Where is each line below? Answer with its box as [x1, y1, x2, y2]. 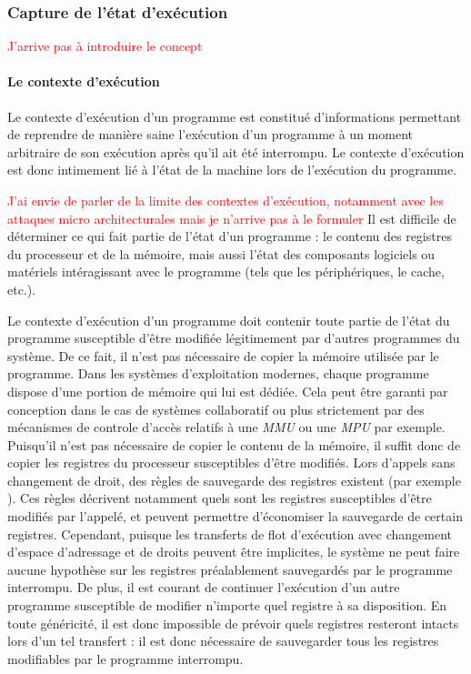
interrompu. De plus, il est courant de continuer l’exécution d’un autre [7, 578, 400, 597]
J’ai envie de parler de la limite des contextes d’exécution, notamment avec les [7, 190, 444, 209]
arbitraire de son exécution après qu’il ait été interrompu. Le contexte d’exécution [7, 142, 465, 161]
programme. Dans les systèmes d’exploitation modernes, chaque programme [7, 364, 429, 383]
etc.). [7, 279, 36, 298]
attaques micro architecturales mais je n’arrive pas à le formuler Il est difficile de [7, 208, 456, 227]
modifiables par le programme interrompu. [7, 649, 244, 668]
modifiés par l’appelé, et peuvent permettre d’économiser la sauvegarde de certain [7, 507, 463, 526]
